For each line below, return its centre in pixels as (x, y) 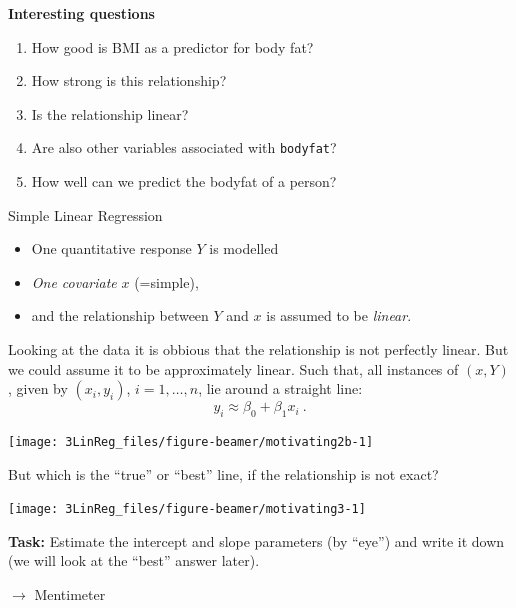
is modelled (244, 248)
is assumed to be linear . (339, 315)
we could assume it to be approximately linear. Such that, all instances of (233, 368)
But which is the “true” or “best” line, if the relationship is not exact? (223, 473)
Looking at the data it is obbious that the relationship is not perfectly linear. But (258, 349)
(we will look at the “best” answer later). (134, 560)
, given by (38, 388)
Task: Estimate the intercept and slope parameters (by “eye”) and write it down (256, 540)
